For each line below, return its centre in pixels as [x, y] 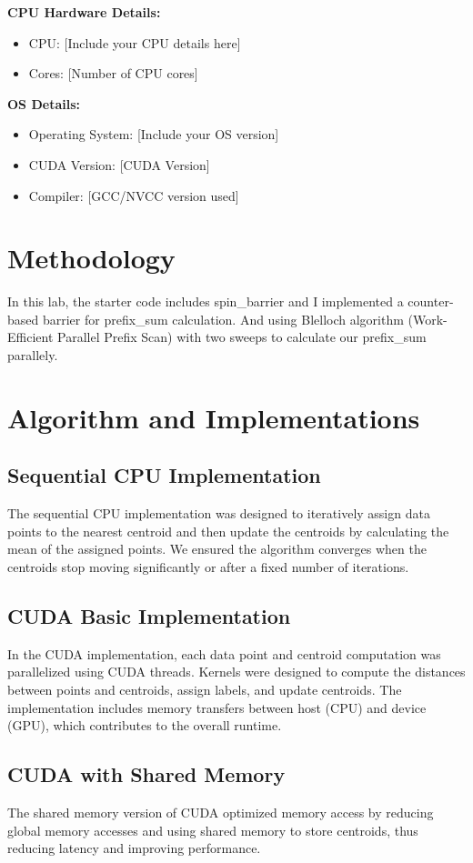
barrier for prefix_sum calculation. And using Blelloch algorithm [223, 319]
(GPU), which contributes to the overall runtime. [145, 725]
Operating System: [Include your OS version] [154, 134]
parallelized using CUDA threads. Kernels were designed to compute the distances [236, 672]
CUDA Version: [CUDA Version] [119, 164]
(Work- [428, 319]
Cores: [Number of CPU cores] [113, 73]
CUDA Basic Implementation [149, 616]
